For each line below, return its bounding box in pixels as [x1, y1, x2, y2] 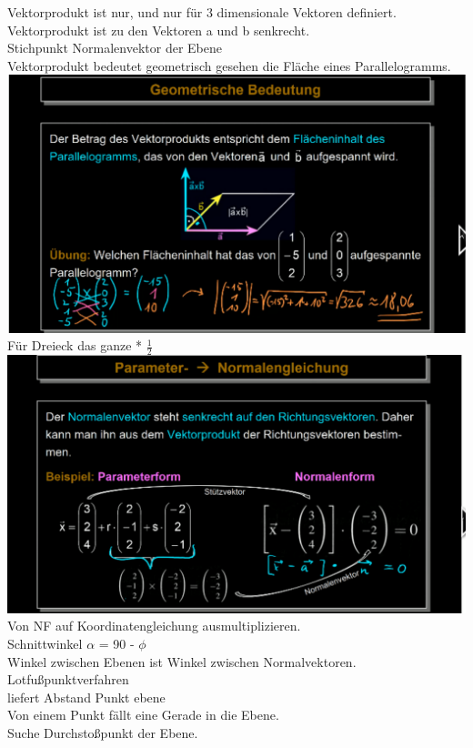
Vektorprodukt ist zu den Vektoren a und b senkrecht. [7, 20, 310, 39]
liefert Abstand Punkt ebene [7, 687, 166, 706]
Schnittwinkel [7, 633, 83, 652]
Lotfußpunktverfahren [7, 670, 129, 689]
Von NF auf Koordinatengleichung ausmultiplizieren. [7, 616, 301, 635]
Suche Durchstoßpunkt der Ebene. [7, 723, 198, 742]
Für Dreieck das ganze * [7, 336, 143, 355]
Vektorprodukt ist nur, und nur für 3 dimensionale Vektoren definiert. [7, 3, 397, 21]
